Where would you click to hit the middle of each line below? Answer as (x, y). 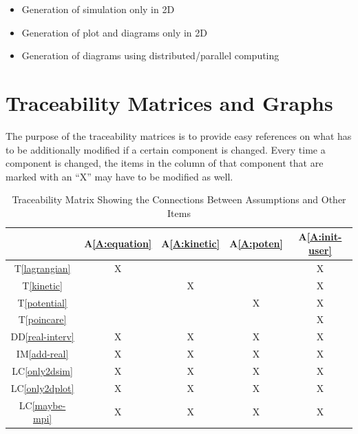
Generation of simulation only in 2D (98, 9)
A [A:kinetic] (191, 244)
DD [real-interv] (42, 337)
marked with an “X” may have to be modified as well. (119, 176)
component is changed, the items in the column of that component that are (165, 163)
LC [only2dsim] (42, 370)
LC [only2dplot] (42, 387)
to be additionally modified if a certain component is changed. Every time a (166, 149)
